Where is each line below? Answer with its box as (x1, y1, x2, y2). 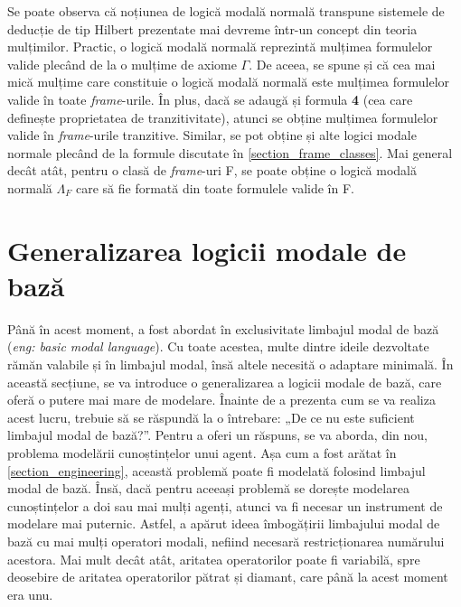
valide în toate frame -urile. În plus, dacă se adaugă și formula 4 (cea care (7, 89, 413, 108)
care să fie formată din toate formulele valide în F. (75, 178, 354, 197)
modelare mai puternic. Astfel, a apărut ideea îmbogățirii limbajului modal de (7, 514, 440, 533)
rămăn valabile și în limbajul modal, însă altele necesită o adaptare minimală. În (7, 355, 454, 374)
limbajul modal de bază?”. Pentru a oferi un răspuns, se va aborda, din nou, (7, 425, 428, 444)
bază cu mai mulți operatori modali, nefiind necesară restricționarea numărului (7, 531, 445, 550)
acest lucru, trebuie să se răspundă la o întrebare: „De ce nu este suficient (7, 407, 415, 426)
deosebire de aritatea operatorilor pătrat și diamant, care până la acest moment (7, 567, 448, 586)
